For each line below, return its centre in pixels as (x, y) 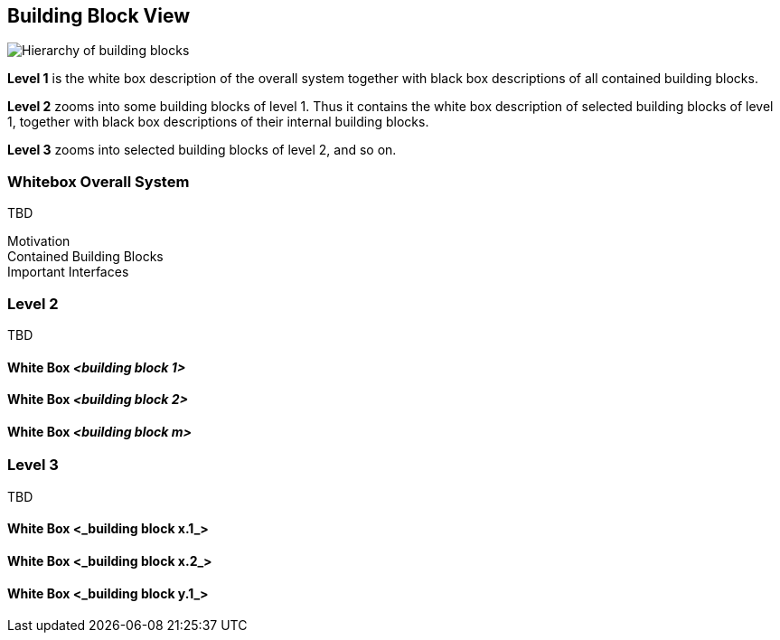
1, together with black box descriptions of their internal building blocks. (218, 122)
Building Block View (99, 16)
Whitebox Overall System (99, 181)
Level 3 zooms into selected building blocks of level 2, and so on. (202, 150)
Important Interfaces (68, 272)
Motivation (39, 241)
